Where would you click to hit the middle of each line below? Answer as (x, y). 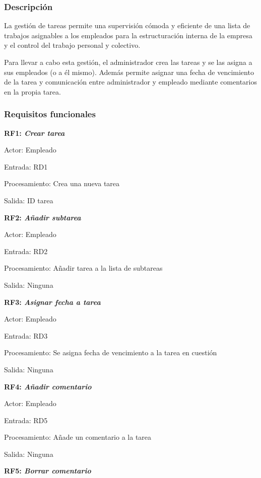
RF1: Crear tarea (35, 133)
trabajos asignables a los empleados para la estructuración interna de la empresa (128, 35)
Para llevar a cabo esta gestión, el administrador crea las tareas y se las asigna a (128, 62)
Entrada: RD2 (26, 251)
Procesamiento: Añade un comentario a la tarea (78, 437)
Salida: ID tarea (29, 200)
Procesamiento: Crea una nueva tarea (62, 183)
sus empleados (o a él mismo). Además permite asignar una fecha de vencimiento (129, 72)
